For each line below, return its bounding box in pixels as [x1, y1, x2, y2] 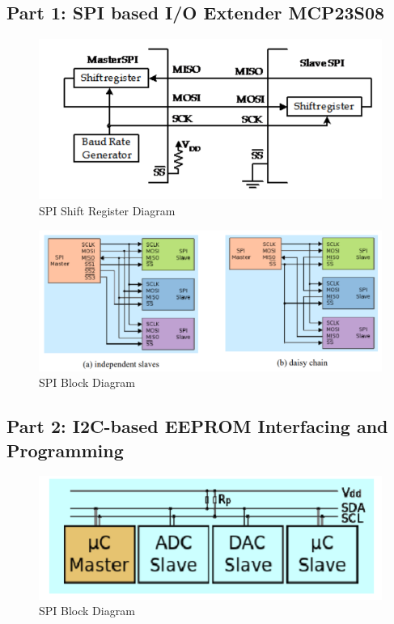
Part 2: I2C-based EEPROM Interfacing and [6, 414, 388, 439]
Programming [6, 437, 124, 462]
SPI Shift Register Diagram [39, 202, 176, 219]
